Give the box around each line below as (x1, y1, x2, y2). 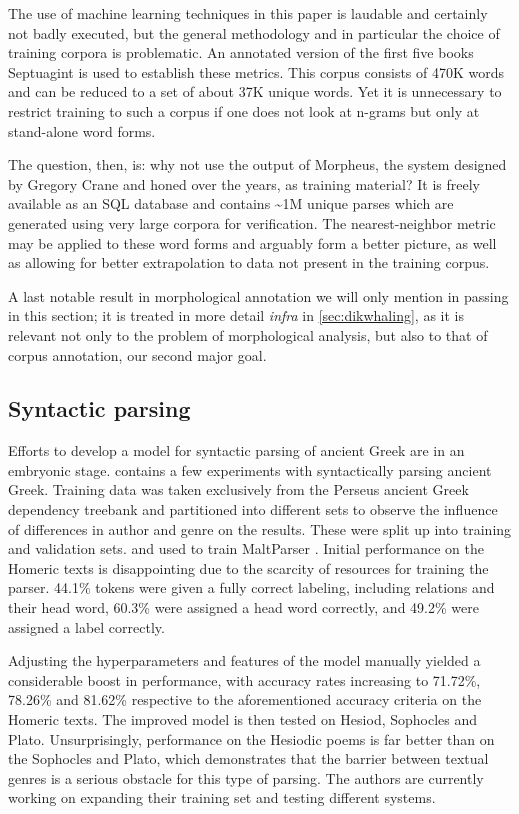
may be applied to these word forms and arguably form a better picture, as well (8, 232, 497, 253)
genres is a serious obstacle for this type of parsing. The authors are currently (8, 767, 484, 788)
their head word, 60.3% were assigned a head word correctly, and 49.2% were (8, 597, 479, 618)
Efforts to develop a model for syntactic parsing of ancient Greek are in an (8, 440, 465, 461)
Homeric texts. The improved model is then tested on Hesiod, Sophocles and (8, 709, 478, 730)
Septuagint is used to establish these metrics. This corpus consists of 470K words (8, 61, 505, 82)
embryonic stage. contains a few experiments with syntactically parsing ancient (8, 459, 492, 480)
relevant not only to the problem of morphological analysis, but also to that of (8, 324, 488, 345)
